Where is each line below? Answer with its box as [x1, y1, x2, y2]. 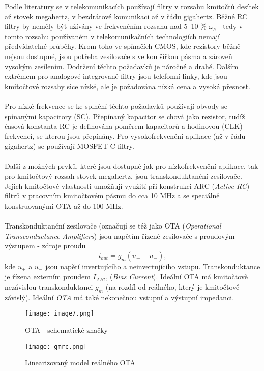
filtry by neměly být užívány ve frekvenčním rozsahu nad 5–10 [5, 21, 198, 32]
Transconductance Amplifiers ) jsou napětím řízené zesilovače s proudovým [5, 230, 235, 241]
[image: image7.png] [25, 310, 95, 318]
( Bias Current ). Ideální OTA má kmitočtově [109, 271, 248, 282]
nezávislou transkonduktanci [5, 281, 93, 292]
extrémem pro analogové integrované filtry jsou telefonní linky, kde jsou [5, 71, 227, 81]
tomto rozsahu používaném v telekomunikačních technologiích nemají [5, 31, 220, 41]
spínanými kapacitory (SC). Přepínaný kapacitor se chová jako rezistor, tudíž [5, 110, 245, 121]
